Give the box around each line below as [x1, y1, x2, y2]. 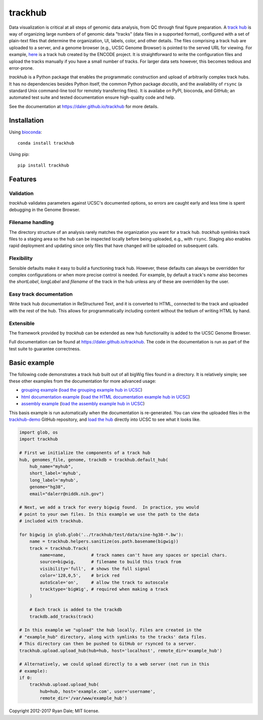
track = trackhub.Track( [29, 546, 89, 551]
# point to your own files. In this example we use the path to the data [19, 512, 199, 517]
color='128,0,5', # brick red [39, 573, 120, 578]
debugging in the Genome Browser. [9, 207, 80, 213]
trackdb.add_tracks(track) [29, 614, 94, 619]
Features [9, 175, 37, 183]
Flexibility [9, 255, 33, 262]
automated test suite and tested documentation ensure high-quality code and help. [9, 95, 175, 100]
